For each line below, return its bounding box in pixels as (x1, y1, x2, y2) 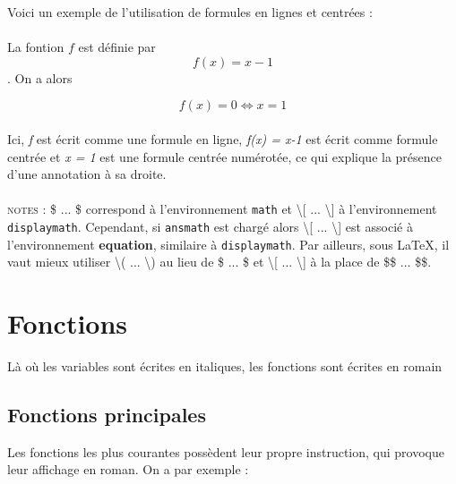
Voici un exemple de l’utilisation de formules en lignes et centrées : (7, 3, 373, 21)
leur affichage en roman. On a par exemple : (7, 460, 249, 479)
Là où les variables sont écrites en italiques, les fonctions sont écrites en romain (7, 357, 443, 376)
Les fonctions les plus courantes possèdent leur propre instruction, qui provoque (7, 442, 444, 461)
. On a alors (7, 68, 73, 87)
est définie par (78, 38, 156, 56)
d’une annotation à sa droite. (7, 165, 167, 183)
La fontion (7, 38, 65, 56)
